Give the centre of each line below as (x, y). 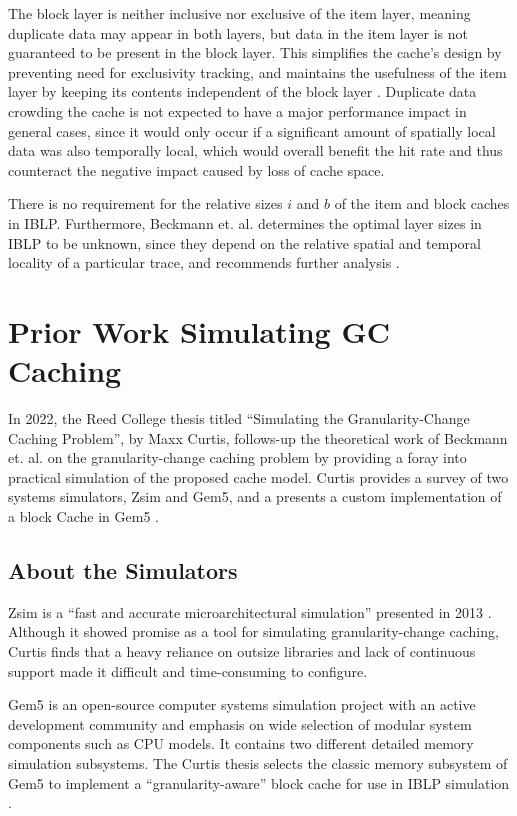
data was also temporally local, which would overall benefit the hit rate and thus (255, 150)
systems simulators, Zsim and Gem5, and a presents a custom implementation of (255, 496)
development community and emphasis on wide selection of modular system (240, 723)
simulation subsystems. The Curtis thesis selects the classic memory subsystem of (258, 762)
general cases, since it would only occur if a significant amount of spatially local (252, 130)
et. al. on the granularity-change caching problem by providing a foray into (237, 457)
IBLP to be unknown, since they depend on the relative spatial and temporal (244, 242)
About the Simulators (123, 569)
